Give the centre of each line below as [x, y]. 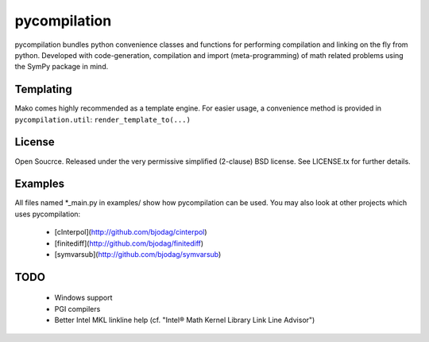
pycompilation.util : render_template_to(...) [102, 119]
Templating [43, 89]
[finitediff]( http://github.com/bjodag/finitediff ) [129, 243]
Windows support [83, 297]
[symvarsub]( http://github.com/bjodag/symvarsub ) [138, 254]
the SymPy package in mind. [62, 67]
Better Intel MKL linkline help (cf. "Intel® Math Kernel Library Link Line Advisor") [185, 320]
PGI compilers [77, 309]
